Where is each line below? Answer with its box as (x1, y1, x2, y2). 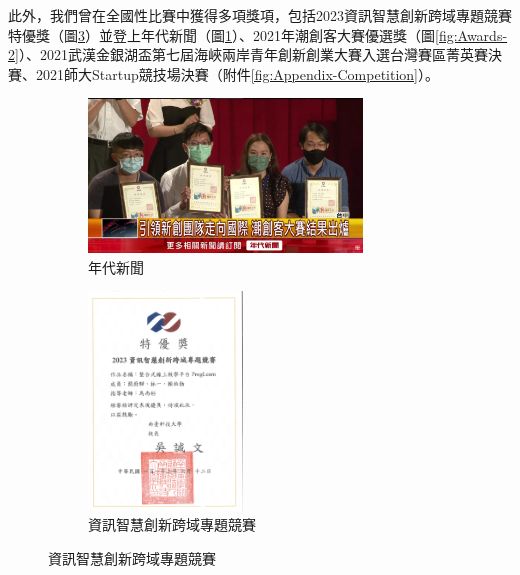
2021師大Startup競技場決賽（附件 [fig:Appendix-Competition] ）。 (35, 63, 440, 84)
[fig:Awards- (435, 24, 508, 45)
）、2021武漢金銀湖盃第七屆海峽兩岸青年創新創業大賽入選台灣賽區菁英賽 (18, 44, 488, 65)
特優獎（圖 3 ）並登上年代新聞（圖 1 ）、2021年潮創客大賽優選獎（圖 (8, 24, 435, 45)
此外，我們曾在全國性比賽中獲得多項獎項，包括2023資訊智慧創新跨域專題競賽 (8, 5, 512, 25)
